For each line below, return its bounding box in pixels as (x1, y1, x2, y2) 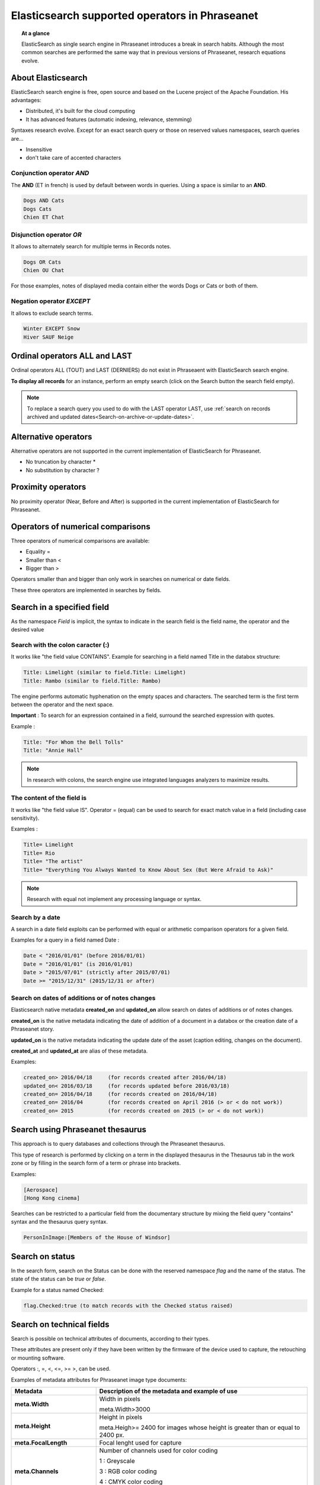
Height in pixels (99, 1413, 142, 1421)
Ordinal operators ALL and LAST (11, 351, 133, 361)
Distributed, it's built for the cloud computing (25, 108, 136, 115)
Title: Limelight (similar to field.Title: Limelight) (23, 669, 186, 676)
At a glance (21, 30, 50, 37)
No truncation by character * (25, 458, 96, 466)
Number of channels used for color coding (99, 1446, 218, 1455)
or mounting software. (11, 1354, 65, 1361)
